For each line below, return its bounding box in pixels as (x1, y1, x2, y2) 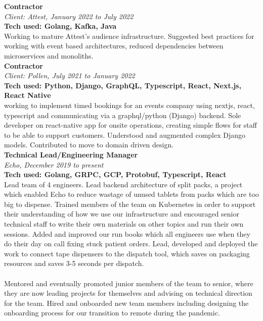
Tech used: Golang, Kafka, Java (4, 21, 117, 31)
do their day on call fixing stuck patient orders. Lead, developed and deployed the (4, 238, 258, 249)
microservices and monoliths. (4, 50, 94, 61)
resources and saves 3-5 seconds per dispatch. (4, 258, 144, 269)
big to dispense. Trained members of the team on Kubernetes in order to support (4, 198, 256, 209)
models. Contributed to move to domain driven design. (4, 139, 174, 150)
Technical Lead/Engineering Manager (4, 149, 138, 159)
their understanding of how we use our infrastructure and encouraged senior (4, 208, 239, 219)
